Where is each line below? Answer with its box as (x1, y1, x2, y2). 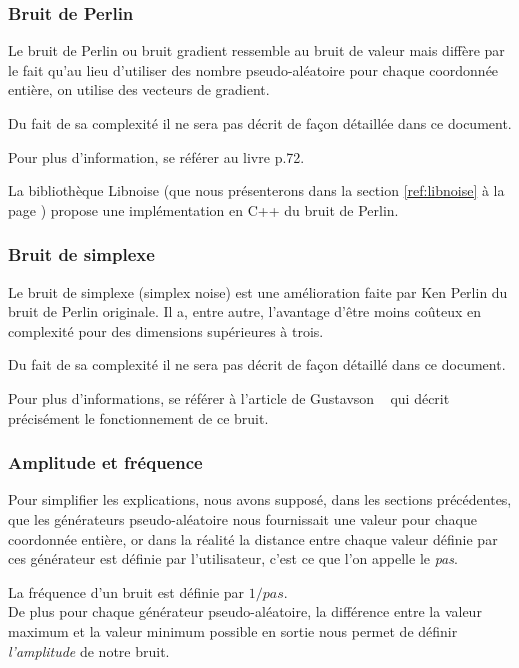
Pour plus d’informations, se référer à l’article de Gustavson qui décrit (8, 387, 450, 408)
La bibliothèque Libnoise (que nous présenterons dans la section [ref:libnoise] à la (8, 180, 505, 201)
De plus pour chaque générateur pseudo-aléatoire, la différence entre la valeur (8, 601, 482, 622)
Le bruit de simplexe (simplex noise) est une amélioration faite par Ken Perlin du (8, 281, 508, 302)
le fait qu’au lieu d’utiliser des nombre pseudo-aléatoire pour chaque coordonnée (8, 59, 499, 80)
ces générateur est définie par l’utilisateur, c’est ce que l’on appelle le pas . (8, 548, 458, 569)
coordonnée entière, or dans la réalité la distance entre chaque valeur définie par (8, 528, 498, 549)
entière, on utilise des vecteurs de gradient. (8, 79, 270, 100)
